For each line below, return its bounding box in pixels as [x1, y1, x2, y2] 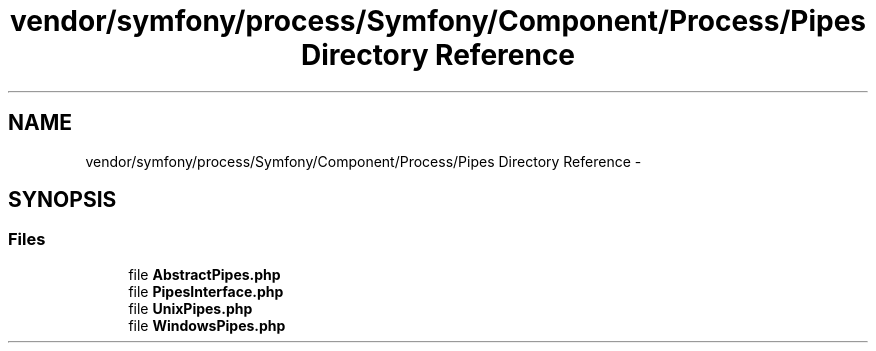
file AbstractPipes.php [128, 265, 281, 283]
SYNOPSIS [8, 187, 117, 213]
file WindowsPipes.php [128, 316, 286, 334]
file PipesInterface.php [128, 282, 284, 300]
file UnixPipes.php [128, 299, 253, 317]
